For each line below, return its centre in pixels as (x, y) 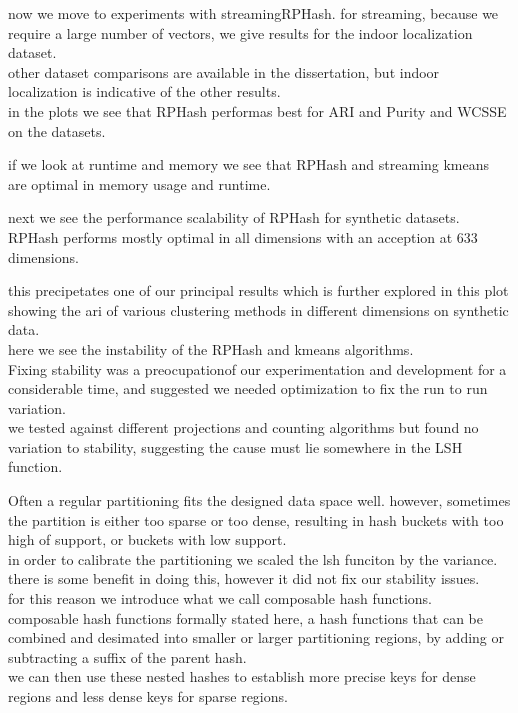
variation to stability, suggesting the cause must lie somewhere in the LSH (235, 446)
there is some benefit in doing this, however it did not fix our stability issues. (244, 578)
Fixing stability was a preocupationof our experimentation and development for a (257, 368)
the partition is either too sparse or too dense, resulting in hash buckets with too (256, 519)
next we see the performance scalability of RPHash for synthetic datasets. (234, 217)
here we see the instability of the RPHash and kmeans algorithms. (211, 348)
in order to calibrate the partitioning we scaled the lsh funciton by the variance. (253, 558)
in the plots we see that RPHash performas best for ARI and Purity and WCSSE (257, 110)
